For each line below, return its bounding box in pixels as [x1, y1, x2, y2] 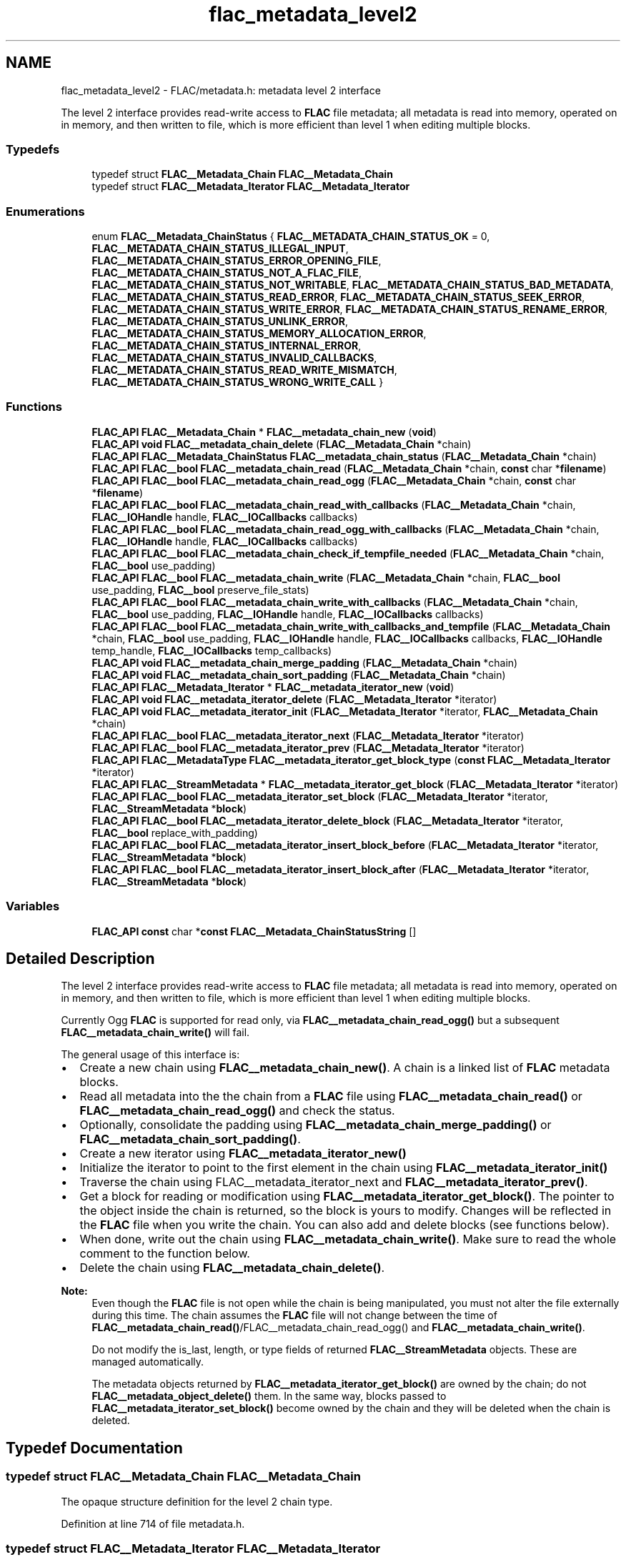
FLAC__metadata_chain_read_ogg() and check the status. [79, 1103, 395, 1118]
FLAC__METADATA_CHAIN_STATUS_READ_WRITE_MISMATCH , [91, 364, 397, 377]
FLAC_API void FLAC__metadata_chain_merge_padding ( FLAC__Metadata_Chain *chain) [91, 656, 518, 669]
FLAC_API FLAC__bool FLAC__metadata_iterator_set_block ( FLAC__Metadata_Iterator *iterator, [91, 790, 548, 802]
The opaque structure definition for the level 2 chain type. [61, 1495, 333, 1508]
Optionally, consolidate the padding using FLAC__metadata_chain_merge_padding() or [79, 1118, 552, 1133]
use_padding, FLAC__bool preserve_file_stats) [91, 583, 309, 596]
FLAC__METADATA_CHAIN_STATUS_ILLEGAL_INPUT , [91, 242, 349, 255]
